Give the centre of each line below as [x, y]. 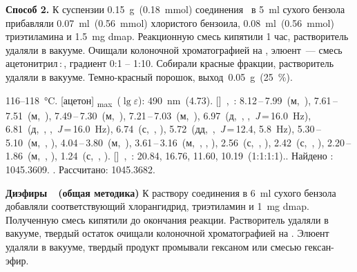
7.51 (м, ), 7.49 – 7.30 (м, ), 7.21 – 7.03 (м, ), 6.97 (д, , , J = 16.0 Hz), [158, 115]
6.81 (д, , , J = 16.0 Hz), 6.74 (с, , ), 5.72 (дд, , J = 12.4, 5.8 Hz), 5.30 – [163, 129]
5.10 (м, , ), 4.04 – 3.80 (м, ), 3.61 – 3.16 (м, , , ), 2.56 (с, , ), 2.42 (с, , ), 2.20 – [178, 142]
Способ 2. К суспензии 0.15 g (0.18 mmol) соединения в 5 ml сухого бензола [175, 9]
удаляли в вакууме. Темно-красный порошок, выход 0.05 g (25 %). [149, 76]
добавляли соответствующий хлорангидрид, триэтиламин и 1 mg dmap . [157, 206]
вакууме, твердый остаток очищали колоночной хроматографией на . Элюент [167, 233]
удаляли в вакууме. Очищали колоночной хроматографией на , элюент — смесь [174, 49]
